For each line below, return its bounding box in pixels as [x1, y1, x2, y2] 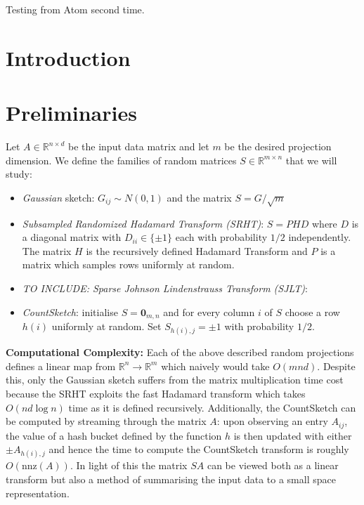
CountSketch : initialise [22, 304, 118, 319]
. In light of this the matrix [70, 458, 188, 473]
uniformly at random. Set [51, 319, 162, 334]
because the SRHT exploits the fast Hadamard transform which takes [6, 386, 306, 401]
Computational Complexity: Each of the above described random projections [6, 345, 354, 360]
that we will [285, 152, 337, 167]
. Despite [317, 358, 356, 373]
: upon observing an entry [216, 414, 328, 428]
